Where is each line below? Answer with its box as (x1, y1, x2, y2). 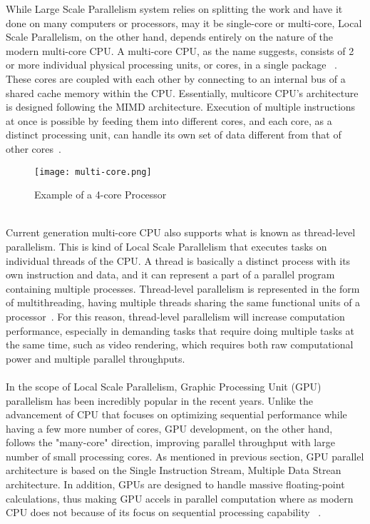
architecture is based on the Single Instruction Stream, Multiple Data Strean (6, 463, 341, 478)
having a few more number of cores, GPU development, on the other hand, (6, 420, 333, 435)
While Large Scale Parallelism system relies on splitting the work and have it (6, 1, 343, 16)
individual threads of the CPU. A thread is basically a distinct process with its (6, 253, 351, 268)
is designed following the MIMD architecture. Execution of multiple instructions (6, 99, 356, 114)
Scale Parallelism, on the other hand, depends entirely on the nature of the (6, 29, 334, 44)
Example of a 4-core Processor (34, 187, 167, 202)
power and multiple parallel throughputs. (6, 351, 185, 366)
